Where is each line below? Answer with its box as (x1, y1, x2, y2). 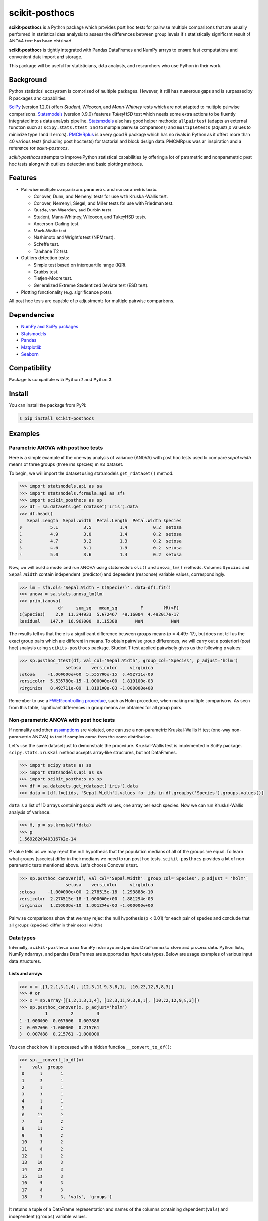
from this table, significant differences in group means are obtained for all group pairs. (9, 705, 183, 711)
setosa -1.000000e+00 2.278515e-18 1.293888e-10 (19, 889, 153, 895)
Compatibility (9, 364, 51, 372)
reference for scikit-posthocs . (9, 145, 69, 151)
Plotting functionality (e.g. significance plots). (21, 289, 113, 295)
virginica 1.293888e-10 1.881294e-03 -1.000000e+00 (19, 903, 153, 908)
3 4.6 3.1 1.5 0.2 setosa (19, 545, 182, 550)
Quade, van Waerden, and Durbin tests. (33, 207, 113, 213)
